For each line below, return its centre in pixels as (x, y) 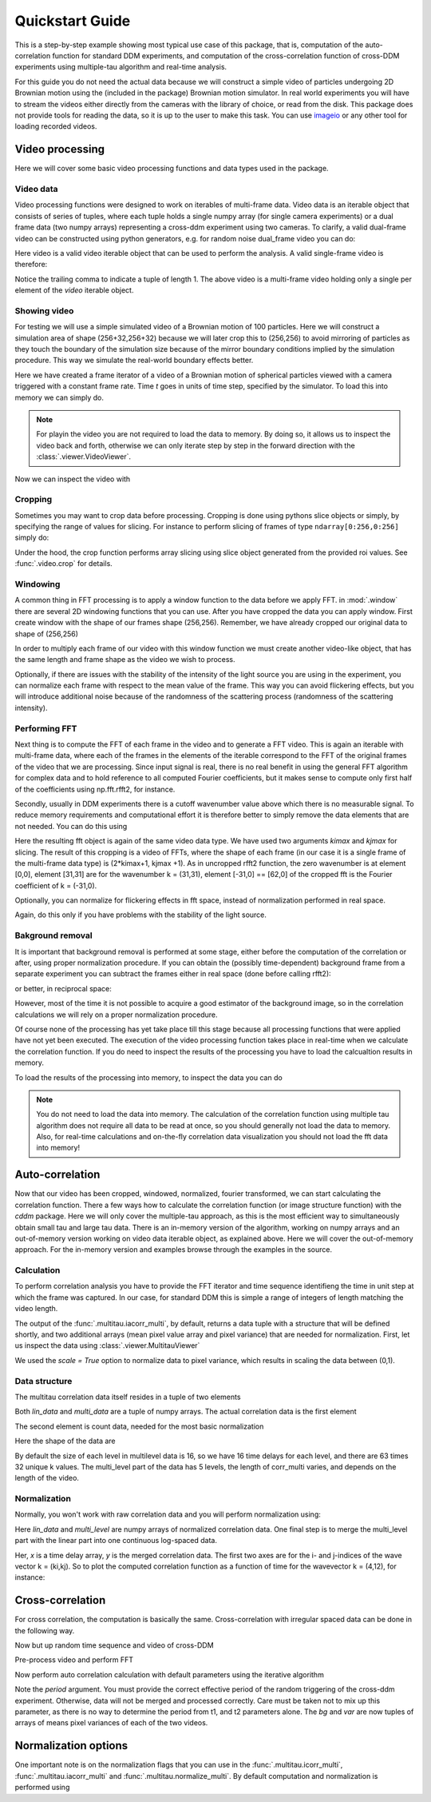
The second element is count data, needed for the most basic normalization (139, 1426)
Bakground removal (53, 935)
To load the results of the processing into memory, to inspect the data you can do (148, 1077)
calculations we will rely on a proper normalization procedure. (117, 1015)
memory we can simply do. (59, 397)
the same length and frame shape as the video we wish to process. (125, 660)
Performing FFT (46, 728)
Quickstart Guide (73, 21)
